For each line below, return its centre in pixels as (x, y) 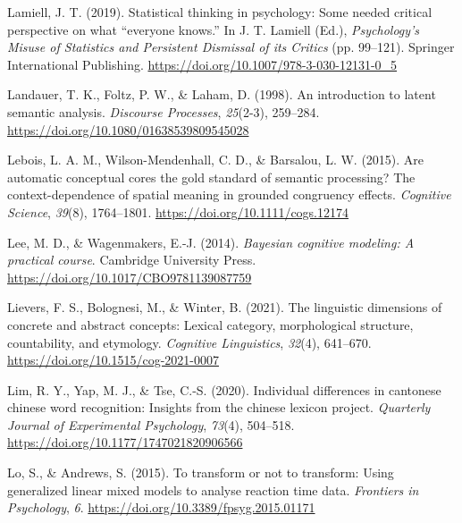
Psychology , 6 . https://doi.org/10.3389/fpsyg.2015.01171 (161, 507)
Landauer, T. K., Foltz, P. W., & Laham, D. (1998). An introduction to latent (222, 94)
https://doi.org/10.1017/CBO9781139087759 (130, 277)
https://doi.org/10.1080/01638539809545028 (128, 129)
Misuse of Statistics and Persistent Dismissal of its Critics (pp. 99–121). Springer (231, 47)
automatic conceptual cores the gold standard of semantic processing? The (211, 177)
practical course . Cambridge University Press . (132, 260)
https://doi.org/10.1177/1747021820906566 (125, 442)
